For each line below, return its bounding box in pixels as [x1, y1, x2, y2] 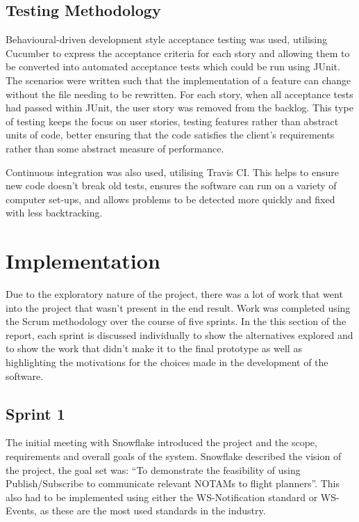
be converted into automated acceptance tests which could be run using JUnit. [6, 59, 340, 74]
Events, [6, 503, 37, 518]
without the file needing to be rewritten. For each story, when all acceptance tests [6, 86, 353, 101]
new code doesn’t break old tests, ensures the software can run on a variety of [6, 178, 337, 193]
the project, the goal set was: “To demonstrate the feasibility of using [6, 462, 301, 477]
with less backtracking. [6, 205, 103, 220]
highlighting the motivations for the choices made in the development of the [6, 355, 328, 370]
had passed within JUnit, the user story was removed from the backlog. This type [6, 100, 353, 115]
